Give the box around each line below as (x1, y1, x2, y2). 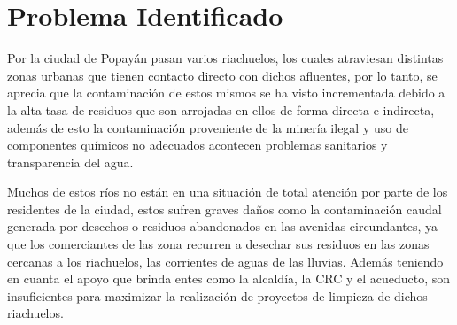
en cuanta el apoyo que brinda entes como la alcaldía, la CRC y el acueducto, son (7, 269, 451, 288)
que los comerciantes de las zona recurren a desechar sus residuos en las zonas (7, 235, 430, 253)
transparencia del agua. (7, 152, 134, 171)
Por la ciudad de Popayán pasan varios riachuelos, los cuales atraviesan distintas (7, 49, 444, 67)
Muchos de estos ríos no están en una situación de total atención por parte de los (7, 182, 448, 201)
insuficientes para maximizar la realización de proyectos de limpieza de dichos (7, 286, 428, 305)
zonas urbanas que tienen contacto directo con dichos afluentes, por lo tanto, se (7, 66, 438, 84)
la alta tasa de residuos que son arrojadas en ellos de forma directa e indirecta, (7, 100, 435, 119)
